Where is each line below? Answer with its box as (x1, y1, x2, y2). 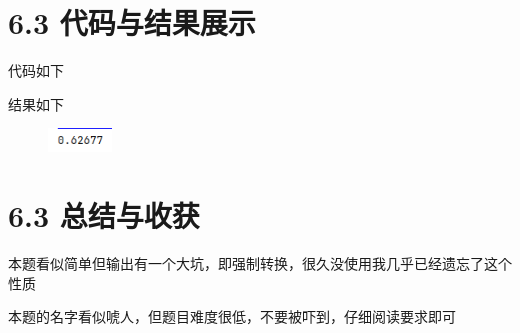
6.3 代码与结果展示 (8, 2, 256, 43)
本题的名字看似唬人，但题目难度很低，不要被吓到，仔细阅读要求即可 (8, 306, 456, 327)
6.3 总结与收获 (8, 195, 200, 236)
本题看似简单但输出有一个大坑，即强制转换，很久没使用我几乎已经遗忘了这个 (8, 253, 512, 274)
